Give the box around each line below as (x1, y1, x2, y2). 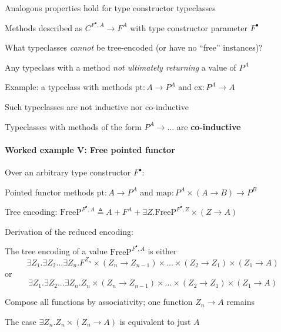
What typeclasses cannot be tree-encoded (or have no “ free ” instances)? (5, 41, 263, 54)
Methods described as (5, 21, 83, 34)
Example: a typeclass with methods (5, 81, 133, 93)
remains (226, 296, 255, 308)
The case (5, 315, 36, 327)
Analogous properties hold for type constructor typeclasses (5, 2, 216, 14)
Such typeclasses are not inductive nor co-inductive (5, 101, 189, 113)
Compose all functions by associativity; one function (5, 296, 193, 308)
